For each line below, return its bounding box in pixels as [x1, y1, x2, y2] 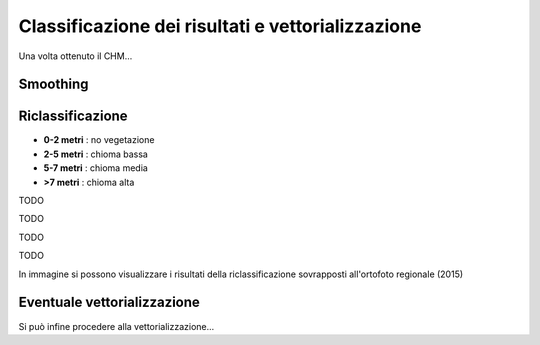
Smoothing [18, 76, 89, 93]
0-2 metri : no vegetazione [43, 134, 155, 146]
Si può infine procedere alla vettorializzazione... [18, 320, 215, 332]
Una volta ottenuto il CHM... [18, 50, 133, 62]
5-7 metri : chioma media [43, 162, 149, 174]
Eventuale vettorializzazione [18, 294, 200, 311]
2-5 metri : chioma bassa [43, 148, 149, 160]
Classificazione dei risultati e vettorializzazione [18, 15, 422, 37]
